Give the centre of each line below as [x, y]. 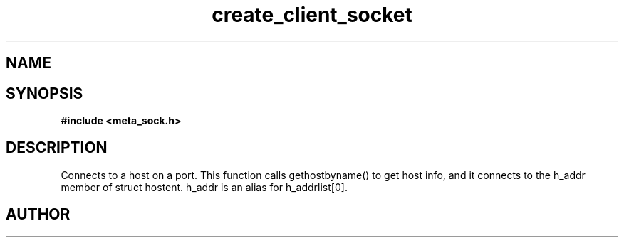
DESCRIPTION [57, 148]
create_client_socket [312, 15]
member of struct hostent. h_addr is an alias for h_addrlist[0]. [204, 187]
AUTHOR [38, 215]
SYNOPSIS [45, 93]
